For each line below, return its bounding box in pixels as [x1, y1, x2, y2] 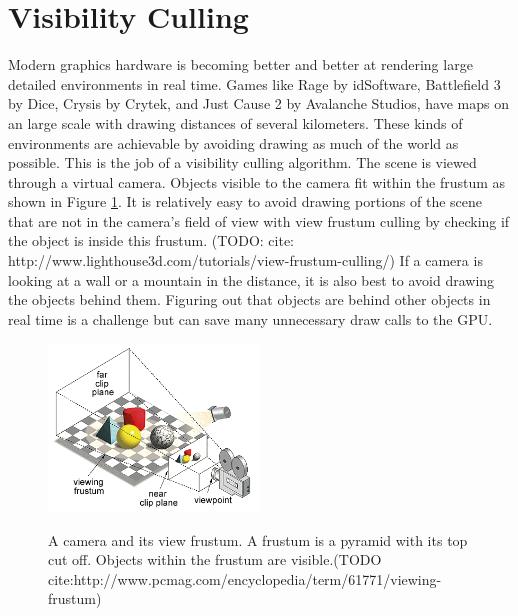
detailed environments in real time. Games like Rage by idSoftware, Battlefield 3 [8, 73, 501, 94]
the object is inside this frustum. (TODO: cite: [8, 230, 294, 251]
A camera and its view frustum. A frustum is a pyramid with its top [48, 529, 468, 550]
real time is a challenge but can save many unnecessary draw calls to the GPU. [8, 308, 493, 329]
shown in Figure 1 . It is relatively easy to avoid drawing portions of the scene [8, 191, 482, 212]
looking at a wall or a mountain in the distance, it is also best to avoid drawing [8, 269, 495, 290]
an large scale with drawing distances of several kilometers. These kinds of [8, 112, 463, 133]
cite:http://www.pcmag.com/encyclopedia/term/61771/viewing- [48, 568, 442, 589]
